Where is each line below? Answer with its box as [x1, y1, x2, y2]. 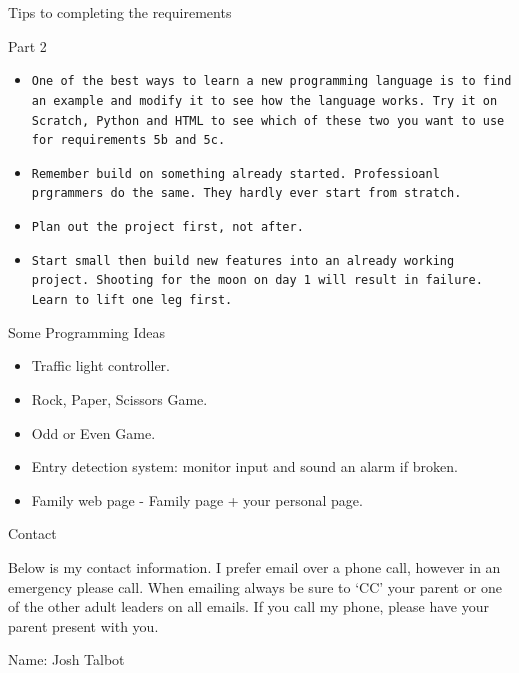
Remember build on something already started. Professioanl [31, 166, 440, 181]
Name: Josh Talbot [8, 649, 125, 670]
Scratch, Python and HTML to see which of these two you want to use [31, 113, 505, 128]
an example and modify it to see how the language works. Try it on [31, 93, 498, 108]
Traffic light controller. [31, 355, 170, 376]
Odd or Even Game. [31, 422, 156, 443]
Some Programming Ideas [8, 321, 166, 342]
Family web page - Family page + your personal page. [31, 489, 363, 510]
